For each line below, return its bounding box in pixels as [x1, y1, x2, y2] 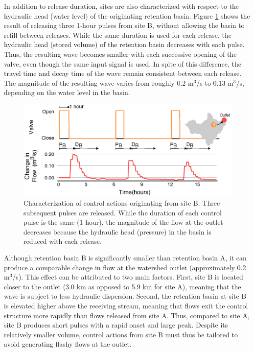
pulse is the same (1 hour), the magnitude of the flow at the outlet [23, 217, 223, 227]
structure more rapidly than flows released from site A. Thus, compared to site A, [4, 310, 250, 320]
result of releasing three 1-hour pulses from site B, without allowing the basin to [4, 20, 245, 30]
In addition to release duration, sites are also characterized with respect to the [4, 1, 239, 11]
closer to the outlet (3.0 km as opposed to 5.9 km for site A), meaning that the [4, 281, 241, 291]
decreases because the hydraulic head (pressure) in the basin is [23, 226, 211, 236]
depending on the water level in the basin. [4, 87, 130, 97]
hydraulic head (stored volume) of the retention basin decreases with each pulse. [4, 39, 245, 49]
